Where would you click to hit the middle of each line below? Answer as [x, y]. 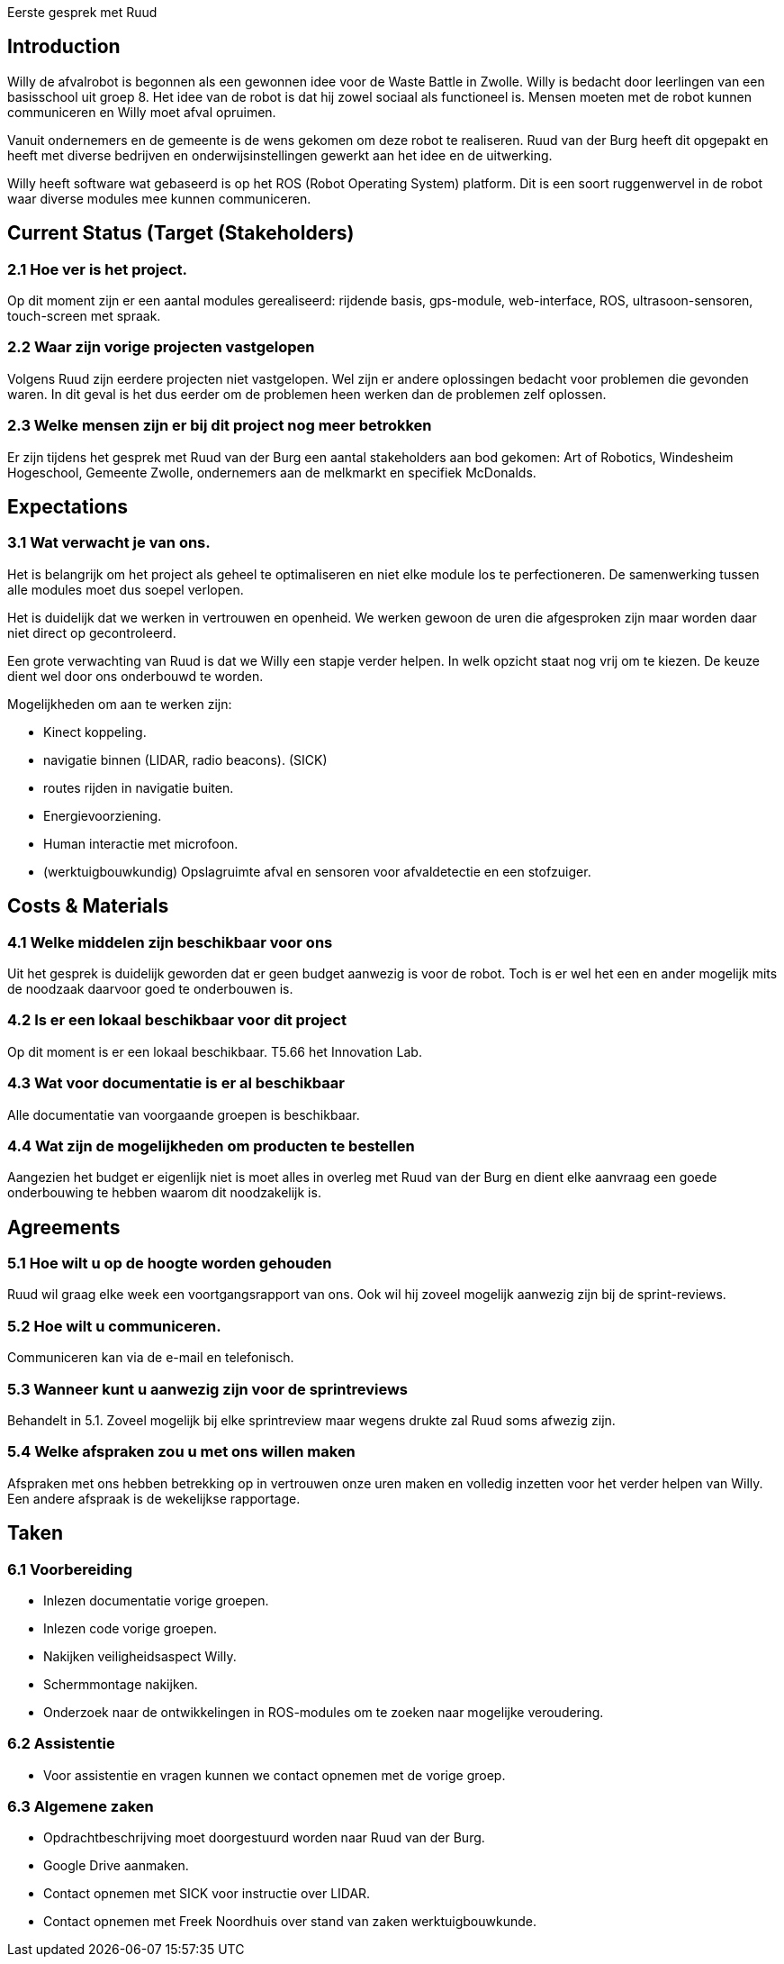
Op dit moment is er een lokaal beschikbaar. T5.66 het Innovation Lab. [215, 1051]
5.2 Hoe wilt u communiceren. [114, 1326]
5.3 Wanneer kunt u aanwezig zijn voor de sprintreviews [208, 1389]
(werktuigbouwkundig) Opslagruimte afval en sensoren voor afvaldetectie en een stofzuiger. [317, 871]
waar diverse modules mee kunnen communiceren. [159, 198]
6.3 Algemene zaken [81, 1807]
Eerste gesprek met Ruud [82, 12]
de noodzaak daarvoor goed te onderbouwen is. [150, 989]
